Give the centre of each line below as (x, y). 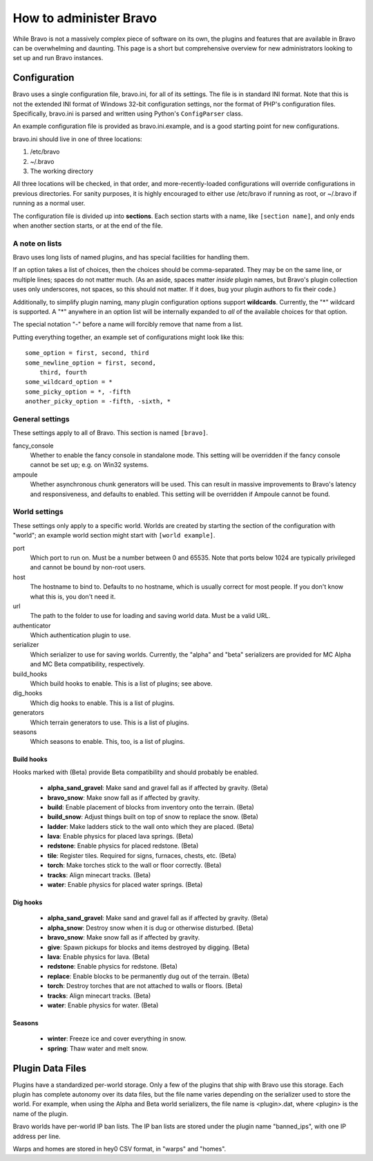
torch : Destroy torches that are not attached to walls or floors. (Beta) (145, 986)
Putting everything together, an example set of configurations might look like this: (128, 337)
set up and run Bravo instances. (58, 58)
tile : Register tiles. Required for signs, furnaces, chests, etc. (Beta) (142, 855)
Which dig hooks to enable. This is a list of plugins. (103, 703)
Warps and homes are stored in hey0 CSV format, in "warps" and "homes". (119, 1149)
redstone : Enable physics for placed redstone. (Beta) (123, 846)
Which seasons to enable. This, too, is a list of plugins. (107, 742)
